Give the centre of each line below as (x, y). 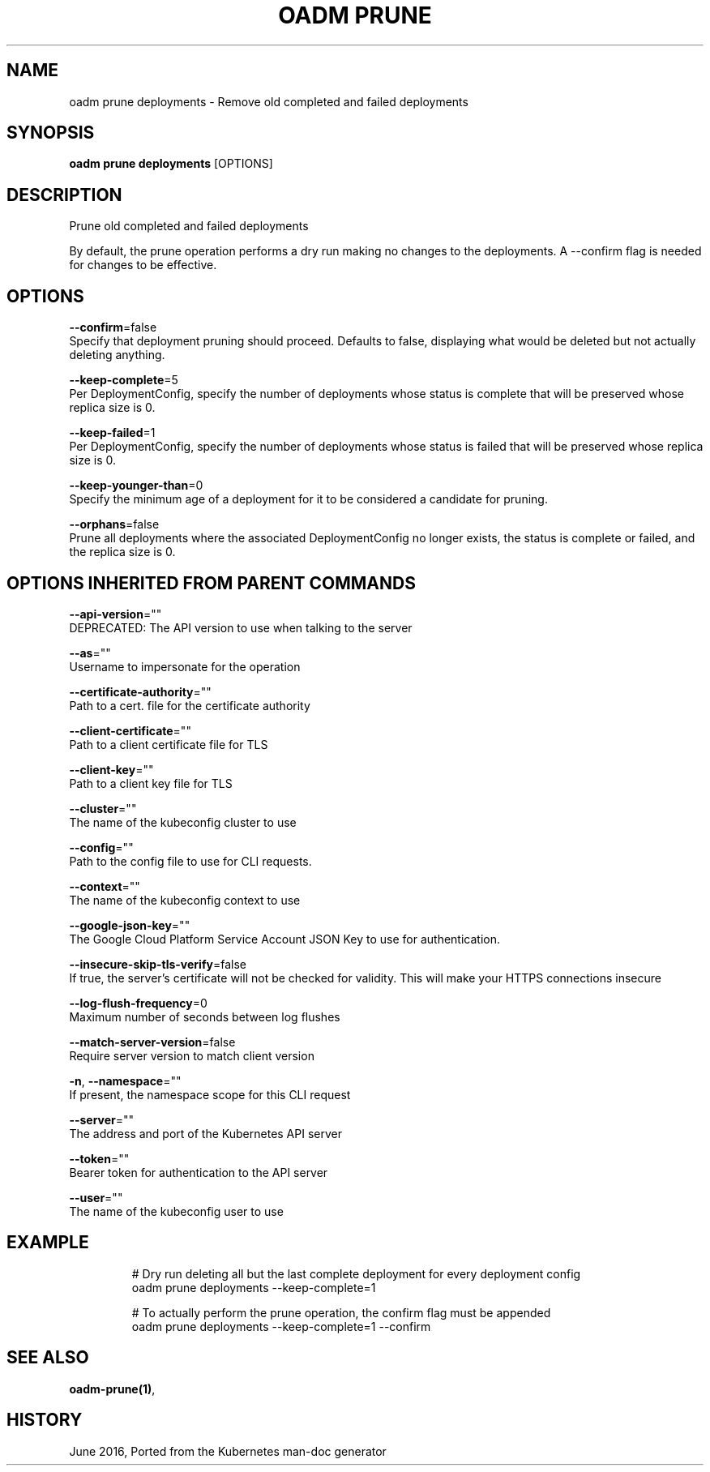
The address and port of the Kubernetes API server (205, 1133)
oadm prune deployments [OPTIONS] (171, 164)
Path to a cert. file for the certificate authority (190, 705)
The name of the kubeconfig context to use (185, 900)
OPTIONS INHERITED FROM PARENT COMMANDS (211, 583)
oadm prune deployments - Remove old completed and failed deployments (269, 101)
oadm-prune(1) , (112, 1389)
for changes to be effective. (143, 265)
